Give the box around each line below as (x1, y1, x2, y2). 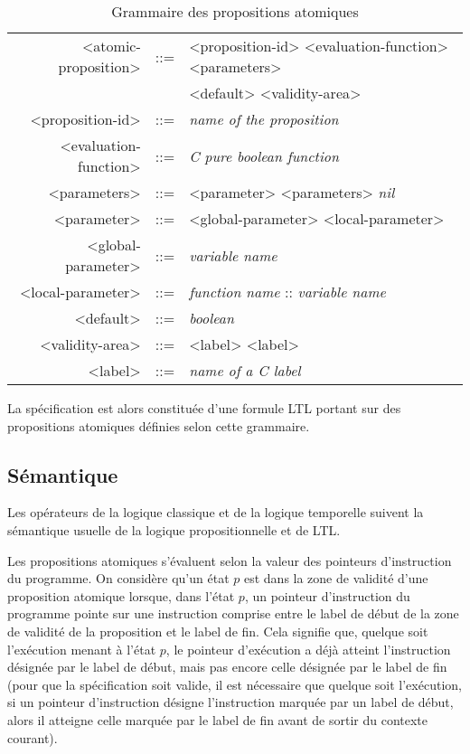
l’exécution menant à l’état (7, 639, 156, 658)
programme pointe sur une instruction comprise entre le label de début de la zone (7, 604, 459, 623)
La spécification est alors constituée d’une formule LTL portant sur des (7, 399, 401, 417)
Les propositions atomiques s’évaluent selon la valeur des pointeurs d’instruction (7, 551, 452, 570)
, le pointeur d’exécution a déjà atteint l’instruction (165, 639, 451, 658)
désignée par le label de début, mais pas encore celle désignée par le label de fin (7, 657, 447, 676)
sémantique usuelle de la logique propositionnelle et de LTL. (7, 520, 341, 539)
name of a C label (189, 360, 301, 381)
